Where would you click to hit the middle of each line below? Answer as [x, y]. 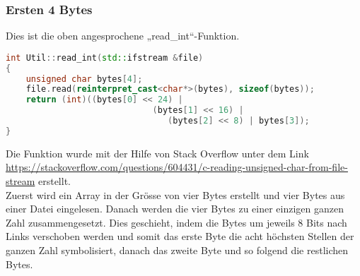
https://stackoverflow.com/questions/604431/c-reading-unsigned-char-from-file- [177, 167]
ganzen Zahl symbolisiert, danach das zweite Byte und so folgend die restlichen [177, 250]
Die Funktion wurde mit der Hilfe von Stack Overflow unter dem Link [157, 153]
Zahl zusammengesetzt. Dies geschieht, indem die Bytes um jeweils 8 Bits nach [176, 222]
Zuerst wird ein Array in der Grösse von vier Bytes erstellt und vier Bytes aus [175, 194]
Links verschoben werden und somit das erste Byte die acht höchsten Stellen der [180, 236]
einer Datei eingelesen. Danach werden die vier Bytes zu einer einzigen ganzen [175, 209]
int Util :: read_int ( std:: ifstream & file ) [105, 58]
